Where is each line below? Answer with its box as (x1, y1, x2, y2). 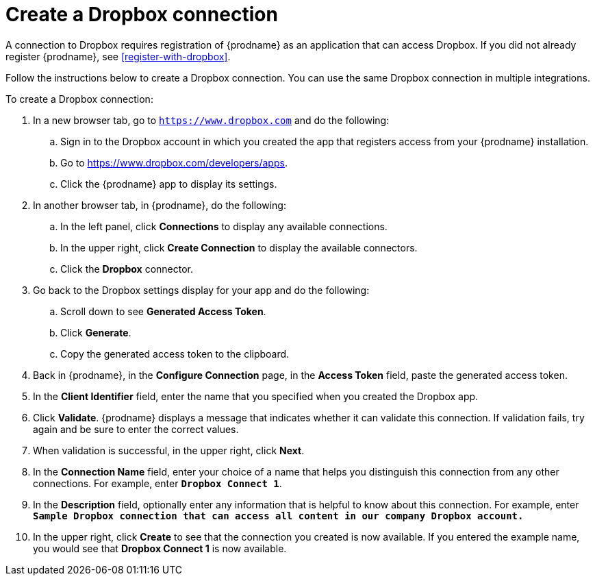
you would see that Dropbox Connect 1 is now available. (33, 542, 287, 554)
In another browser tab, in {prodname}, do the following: (33, 199, 286, 211)
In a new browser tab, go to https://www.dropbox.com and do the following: (33, 114, 390, 126)
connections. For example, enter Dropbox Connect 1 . (33, 477, 282, 489)
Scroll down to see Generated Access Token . (60, 305, 266, 317)
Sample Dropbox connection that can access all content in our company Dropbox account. (33, 510, 524, 521)
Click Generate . (60, 326, 131, 338)
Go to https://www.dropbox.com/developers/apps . (60, 156, 288, 169)
